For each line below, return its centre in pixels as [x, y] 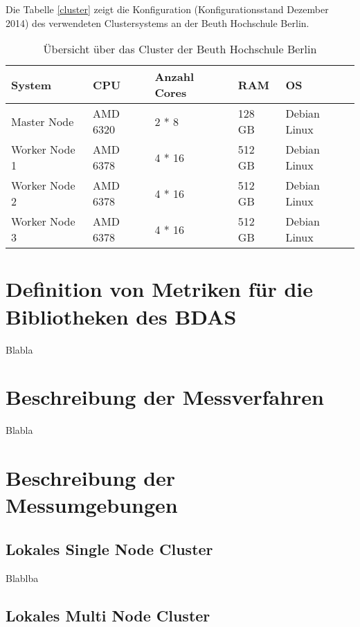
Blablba [22, 578]
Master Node [43, 121]
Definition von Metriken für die [159, 289]
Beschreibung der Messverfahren [165, 397]
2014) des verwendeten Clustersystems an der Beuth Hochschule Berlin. [157, 22]
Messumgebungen [92, 505]
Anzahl [174, 77]
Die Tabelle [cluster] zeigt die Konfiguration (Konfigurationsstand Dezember [167, 9]
